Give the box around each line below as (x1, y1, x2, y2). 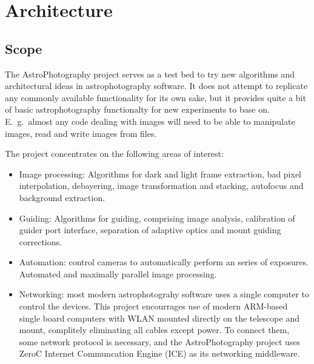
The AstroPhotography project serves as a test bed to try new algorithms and (5, 67, 295, 80)
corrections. (19, 235, 62, 248)
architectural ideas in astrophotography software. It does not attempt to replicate (5, 79, 308, 92)
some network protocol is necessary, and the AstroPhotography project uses (19, 335, 301, 348)
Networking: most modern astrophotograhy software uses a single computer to (19, 288, 310, 300)
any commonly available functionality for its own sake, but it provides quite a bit (5, 91, 306, 104)
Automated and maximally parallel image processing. (19, 267, 217, 280)
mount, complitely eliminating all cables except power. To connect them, (19, 323, 290, 336)
